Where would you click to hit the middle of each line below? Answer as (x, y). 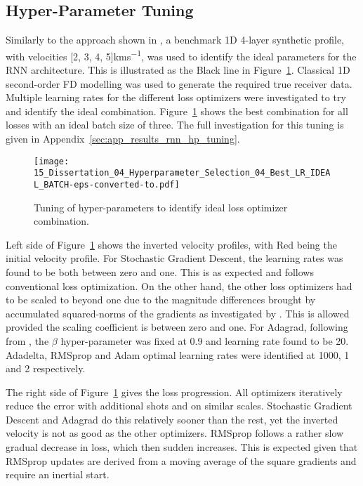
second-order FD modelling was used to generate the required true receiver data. (179, 83)
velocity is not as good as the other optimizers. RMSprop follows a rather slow (175, 433)
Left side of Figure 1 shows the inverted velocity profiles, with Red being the (171, 244)
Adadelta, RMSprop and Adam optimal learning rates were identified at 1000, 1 (178, 354)
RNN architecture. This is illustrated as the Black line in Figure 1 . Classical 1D (178, 70)
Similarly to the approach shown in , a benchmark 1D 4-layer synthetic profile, (175, 40)
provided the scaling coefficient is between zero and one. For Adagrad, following (177, 327)
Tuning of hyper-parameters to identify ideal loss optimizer (161, 207)
